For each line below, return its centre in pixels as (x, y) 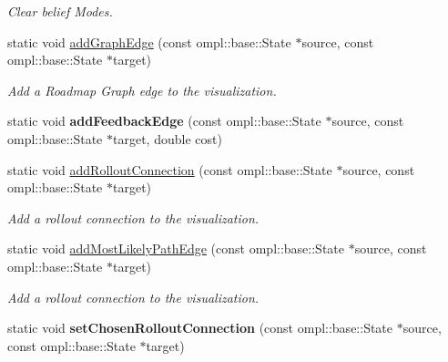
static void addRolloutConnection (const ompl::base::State (170, 169)
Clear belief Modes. (60, 11)
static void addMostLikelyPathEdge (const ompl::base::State (176, 248)
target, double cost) (167, 138)
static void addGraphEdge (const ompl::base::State (149, 41)
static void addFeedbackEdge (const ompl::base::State (164, 121)
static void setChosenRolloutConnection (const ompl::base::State (200, 328)
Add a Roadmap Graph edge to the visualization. (142, 90)
